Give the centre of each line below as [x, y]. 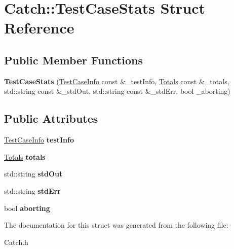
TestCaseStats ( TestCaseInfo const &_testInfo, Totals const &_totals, [117, 81]
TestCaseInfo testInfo [39, 140]
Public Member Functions [73, 60]
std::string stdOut [33, 174]
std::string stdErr [32, 190]
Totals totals [25, 156]
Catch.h [16, 242]
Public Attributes [51, 118]
